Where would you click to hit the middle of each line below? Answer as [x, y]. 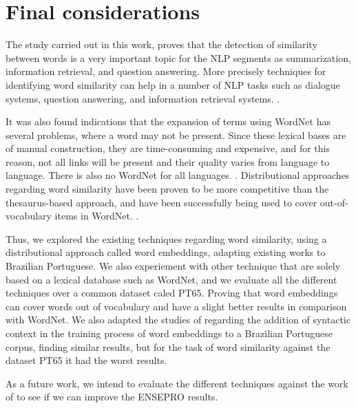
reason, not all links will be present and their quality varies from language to [168, 161]
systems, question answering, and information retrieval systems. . [143, 98]
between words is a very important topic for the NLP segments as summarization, [178, 57]
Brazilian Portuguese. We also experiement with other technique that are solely [173, 266]
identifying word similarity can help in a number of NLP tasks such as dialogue [173, 84]
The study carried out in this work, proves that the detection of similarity [161, 44]
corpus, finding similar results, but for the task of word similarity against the [168, 346]
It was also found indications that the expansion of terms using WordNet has [168, 121]
